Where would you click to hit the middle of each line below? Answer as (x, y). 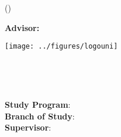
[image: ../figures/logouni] (61, 47)
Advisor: (22, 27)
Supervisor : (28, 127)
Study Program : (38, 105)
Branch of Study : (40, 116)
